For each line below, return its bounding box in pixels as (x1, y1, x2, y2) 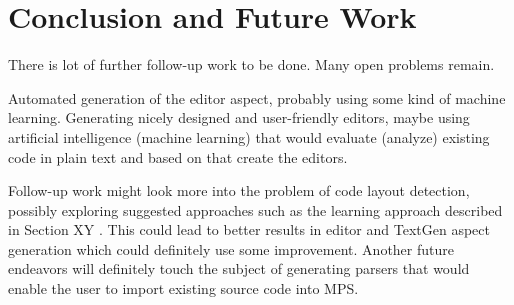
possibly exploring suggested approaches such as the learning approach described (8, 199, 503, 220)
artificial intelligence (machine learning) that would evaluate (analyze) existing (8, 126, 490, 147)
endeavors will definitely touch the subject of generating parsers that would (8, 258, 470, 279)
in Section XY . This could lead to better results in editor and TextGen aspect (8, 219, 490, 240)
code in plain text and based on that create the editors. (8, 146, 348, 167)
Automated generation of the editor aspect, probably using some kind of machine (8, 87, 506, 108)
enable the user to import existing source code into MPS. (8, 278, 359, 299)
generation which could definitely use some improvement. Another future (8, 238, 454, 259)
